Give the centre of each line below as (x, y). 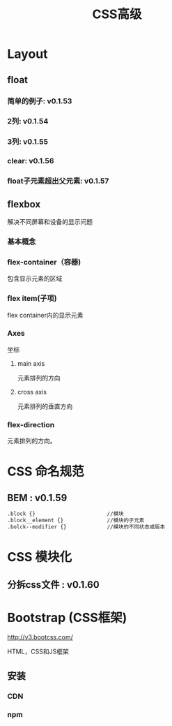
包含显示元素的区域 (35, 279)
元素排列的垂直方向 (45, 406)
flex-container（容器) (44, 262)
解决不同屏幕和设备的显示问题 (50, 222)
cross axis (32, 392)
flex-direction (31, 424)
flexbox (24, 204)
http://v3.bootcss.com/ (40, 637)
